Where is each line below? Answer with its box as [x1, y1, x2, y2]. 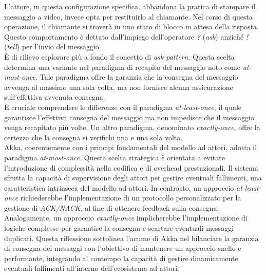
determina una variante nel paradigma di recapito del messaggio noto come [4, 61, 240, 72]
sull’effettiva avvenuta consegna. [4, 91, 105, 102]
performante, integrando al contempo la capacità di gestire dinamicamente [4, 252, 238, 263]
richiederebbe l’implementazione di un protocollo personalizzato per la [20, 192, 241, 203]
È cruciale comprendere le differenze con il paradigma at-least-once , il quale [4, 101, 242, 112]
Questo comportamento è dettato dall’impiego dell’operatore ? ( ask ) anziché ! [4, 31, 249, 42]
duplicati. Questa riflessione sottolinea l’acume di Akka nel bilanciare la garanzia [4, 232, 259, 243]
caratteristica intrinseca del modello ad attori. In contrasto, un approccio [4, 182, 234, 193]
